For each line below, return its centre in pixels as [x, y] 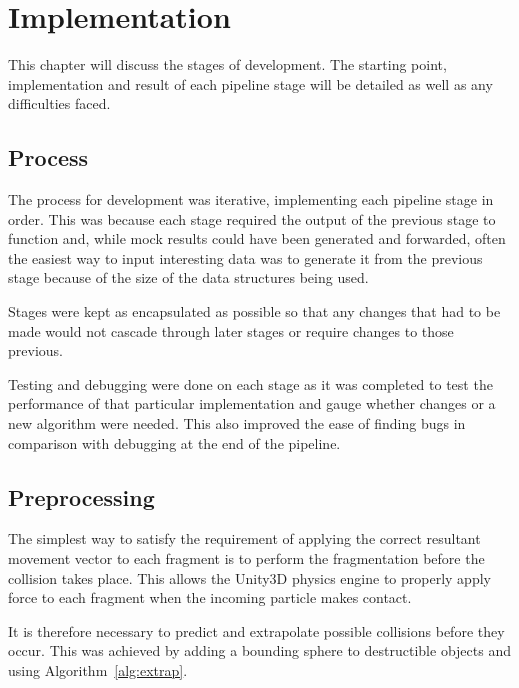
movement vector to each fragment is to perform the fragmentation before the [246, 558]
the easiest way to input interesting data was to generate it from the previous [245, 257]
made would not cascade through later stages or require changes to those [231, 330]
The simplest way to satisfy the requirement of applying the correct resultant [244, 538]
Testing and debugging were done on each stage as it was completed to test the [250, 383]
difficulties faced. [59, 103]
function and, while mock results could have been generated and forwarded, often [257, 238]
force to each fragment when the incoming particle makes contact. [210, 597]
